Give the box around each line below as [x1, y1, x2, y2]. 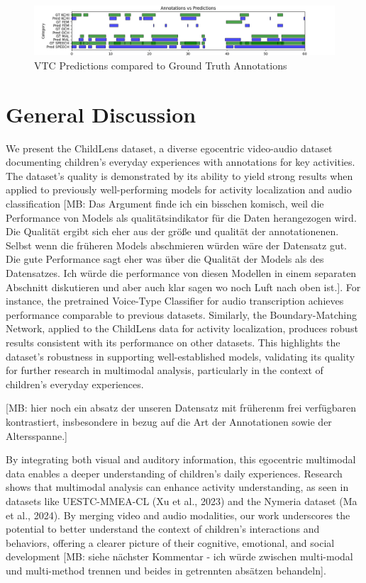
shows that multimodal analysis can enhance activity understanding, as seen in [6, 480, 349, 494]
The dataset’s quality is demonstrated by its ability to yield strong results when [6, 168, 353, 183]
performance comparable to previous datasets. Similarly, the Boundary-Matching [6, 307, 357, 322]
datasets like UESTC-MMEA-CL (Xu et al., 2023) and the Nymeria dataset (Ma [6, 493, 357, 508]
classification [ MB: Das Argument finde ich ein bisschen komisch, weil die [6, 196, 324, 211]
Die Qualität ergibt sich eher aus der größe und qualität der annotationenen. [6, 224, 339, 239]
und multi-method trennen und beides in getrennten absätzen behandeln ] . [6, 562, 326, 577]
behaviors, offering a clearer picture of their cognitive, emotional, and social [6, 535, 335, 550]
